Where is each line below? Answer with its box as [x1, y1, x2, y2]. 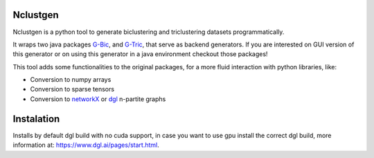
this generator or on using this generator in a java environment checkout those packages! [12, 50, 268, 58]
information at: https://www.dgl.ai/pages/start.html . [12, 141, 159, 149]
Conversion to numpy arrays [30, 76, 112, 84]
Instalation [12, 113, 60, 125]
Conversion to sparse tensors [30, 85, 114, 94]
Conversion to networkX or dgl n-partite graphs [30, 94, 166, 103]
